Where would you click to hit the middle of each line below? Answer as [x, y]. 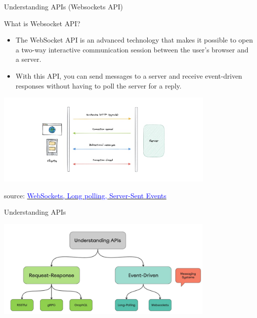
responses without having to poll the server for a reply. [99, 85]
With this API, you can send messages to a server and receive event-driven [129, 75]
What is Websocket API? [42, 23]
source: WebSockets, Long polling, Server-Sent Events [85, 195]
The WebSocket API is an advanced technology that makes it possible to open [134, 40]
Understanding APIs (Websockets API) [64, 6]
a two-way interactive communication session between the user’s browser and [132, 49]
